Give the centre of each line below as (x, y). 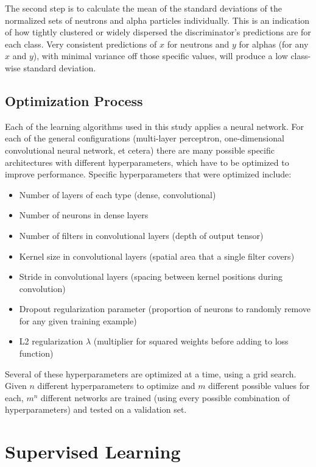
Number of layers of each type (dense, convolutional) (118, 194)
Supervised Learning (93, 451)
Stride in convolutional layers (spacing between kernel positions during (151, 276)
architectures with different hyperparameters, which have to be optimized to (147, 162)
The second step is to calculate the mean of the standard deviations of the (143, 8)
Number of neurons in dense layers (84, 215)
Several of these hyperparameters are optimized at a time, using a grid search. (151, 373)
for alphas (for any (274, 44)
